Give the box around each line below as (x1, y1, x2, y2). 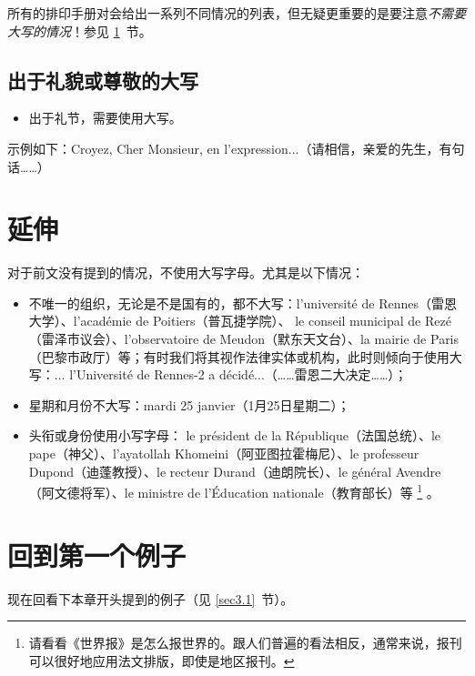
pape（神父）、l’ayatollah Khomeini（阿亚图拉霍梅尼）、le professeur (28, 444, 419, 463)
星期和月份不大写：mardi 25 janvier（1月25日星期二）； (28, 395, 350, 414)
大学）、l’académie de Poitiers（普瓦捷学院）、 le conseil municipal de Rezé (28, 311, 451, 330)
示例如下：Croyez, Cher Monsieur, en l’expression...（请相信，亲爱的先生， (7, 138, 440, 157)
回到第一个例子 (7, 536, 187, 573)
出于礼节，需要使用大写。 (28, 108, 182, 127)
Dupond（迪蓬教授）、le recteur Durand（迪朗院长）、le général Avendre (28, 461, 441, 480)
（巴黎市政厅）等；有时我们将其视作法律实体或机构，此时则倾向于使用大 (28, 347, 462, 366)
